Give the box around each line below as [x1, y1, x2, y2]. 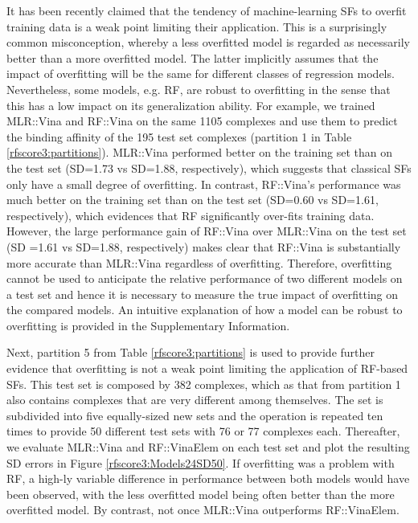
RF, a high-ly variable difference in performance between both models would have [6, 470, 410, 487]
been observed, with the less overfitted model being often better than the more [6, 485, 395, 502]
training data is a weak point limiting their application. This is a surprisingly [6, 18, 387, 35]
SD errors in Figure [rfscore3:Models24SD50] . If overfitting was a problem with [6, 454, 395, 471]
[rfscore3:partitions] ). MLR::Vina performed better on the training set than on [6, 144, 393, 161]
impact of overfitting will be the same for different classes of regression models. [6, 65, 395, 82]
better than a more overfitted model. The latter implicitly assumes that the [6, 49, 379, 66]
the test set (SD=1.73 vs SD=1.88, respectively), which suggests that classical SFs [6, 159, 412, 176]
